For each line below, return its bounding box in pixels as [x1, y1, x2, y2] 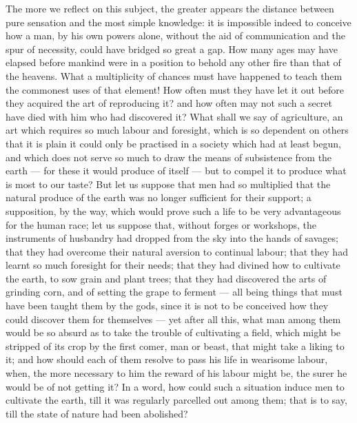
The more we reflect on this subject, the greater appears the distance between [6, 1, 334, 15]
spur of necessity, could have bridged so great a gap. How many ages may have [6, 41, 338, 56]
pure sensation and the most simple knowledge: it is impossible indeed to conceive [6, 14, 351, 29]
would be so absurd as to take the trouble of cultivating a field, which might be [6, 325, 341, 340]
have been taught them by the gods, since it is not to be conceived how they [6, 298, 329, 313]
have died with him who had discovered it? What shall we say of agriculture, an [6, 109, 343, 123]
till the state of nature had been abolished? [6, 406, 188, 420]
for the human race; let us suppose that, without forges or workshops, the [6, 217, 316, 231]
